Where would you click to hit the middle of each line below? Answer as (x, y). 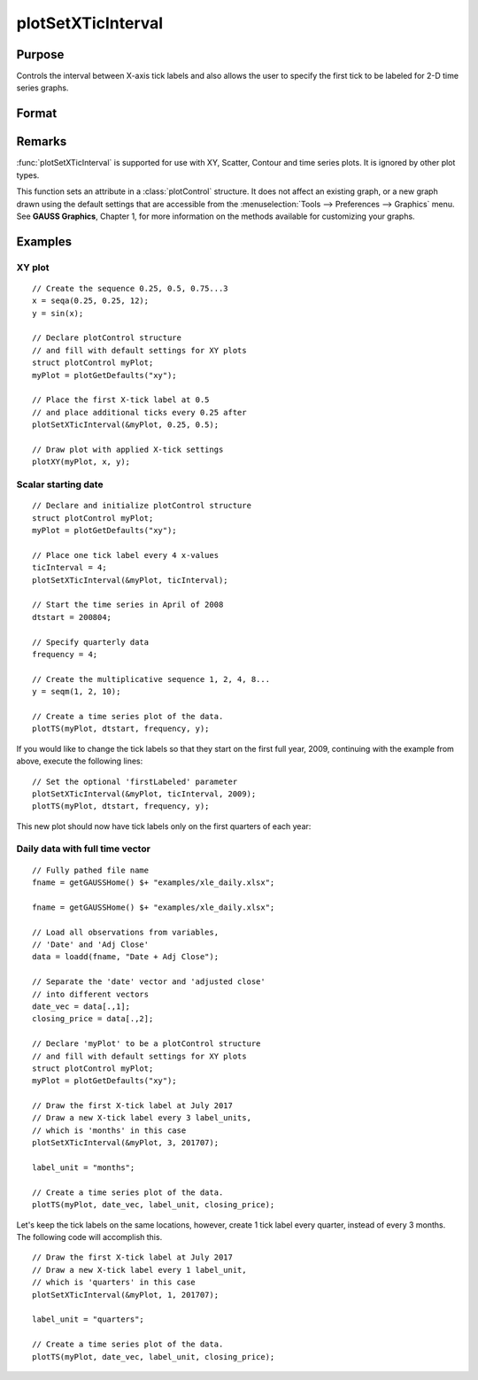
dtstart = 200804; (72, 617)
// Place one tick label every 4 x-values (126, 555)
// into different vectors (91, 994)
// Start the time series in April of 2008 (128, 605)
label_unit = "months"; (84, 1168)
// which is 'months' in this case (109, 1130)
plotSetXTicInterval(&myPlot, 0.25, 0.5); (126, 425)
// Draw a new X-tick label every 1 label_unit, (139, 1270)
